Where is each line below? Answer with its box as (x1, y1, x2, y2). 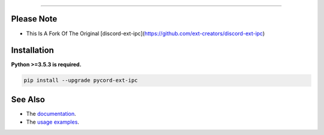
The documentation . (26, 110, 76, 117)
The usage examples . (26, 118, 79, 125)
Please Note (11, 14, 58, 24)
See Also (11, 94, 45, 105)
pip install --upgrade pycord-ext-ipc (23, 77, 138, 84)
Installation (11, 45, 54, 56)
